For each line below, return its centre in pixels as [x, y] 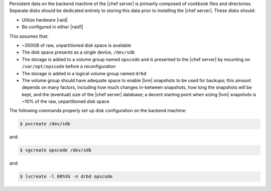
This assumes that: [29, 36]
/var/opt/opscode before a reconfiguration [69, 66]
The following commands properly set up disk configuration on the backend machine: [98, 111]
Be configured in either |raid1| [52, 27]
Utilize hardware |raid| [45, 20]
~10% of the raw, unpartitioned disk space [66, 102]
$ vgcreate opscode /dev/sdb [56, 150]
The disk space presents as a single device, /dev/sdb [78, 52]
